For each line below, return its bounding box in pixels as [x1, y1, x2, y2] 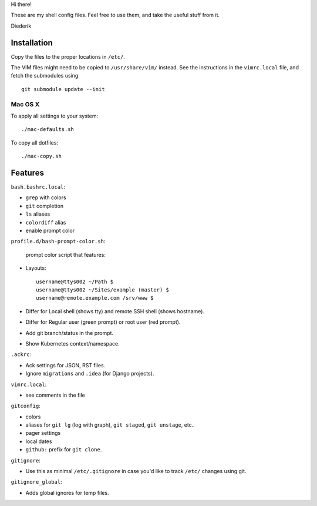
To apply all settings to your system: [11, 112, 99, 119]
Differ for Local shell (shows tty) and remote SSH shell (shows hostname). [25, 307, 205, 314]
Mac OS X [11, 100, 40, 108]
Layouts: [25, 264, 46, 272]
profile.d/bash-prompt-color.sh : [11, 238, 106, 245]
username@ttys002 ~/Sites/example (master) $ [36, 286, 170, 293]
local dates [25, 438, 52, 445]
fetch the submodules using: [11, 72, 80, 79]
